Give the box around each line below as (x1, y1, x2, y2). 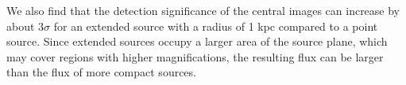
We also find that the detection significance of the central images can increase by (6, 2, 400, 18)
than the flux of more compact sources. (6, 64, 196, 80)
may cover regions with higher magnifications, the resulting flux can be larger (6, 48, 384, 65)
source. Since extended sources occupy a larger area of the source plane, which (6, 33, 388, 50)
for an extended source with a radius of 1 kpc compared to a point (53, 17, 378, 34)
